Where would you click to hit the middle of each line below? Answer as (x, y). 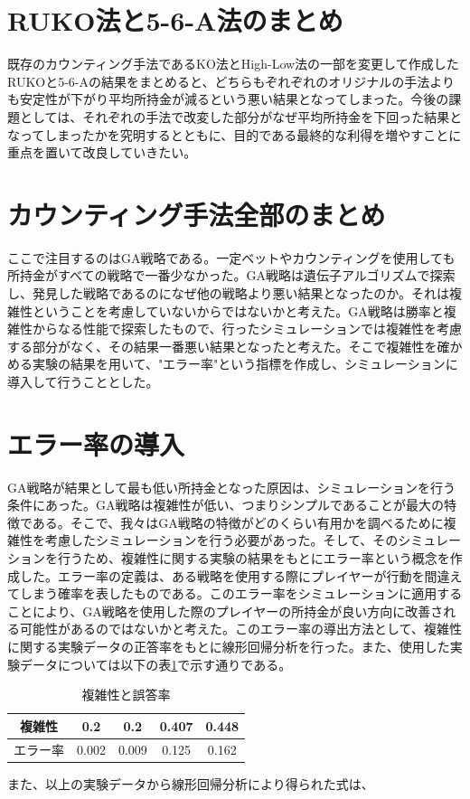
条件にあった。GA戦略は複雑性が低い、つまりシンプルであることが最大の (226, 505)
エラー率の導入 (96, 443)
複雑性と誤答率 (126, 695)
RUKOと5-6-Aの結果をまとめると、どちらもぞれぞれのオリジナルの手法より (231, 81)
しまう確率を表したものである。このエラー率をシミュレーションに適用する (241, 593)
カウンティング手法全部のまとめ (197, 214)
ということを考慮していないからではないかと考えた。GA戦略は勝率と (238, 310)
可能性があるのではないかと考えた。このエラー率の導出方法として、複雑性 (240, 629)
